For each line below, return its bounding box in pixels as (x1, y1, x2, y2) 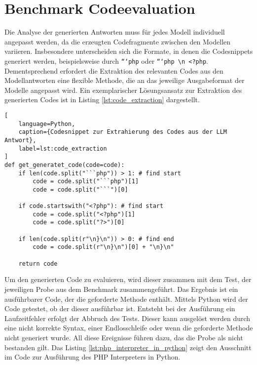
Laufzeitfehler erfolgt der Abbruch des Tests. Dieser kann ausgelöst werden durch (4, 313, 251, 323)
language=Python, (18, 120, 75, 127)
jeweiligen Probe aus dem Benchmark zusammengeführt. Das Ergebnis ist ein (4, 284, 238, 294)
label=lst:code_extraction (18, 145, 107, 152)
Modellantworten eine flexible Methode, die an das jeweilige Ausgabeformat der (4, 75, 245, 85)
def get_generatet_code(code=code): (4, 161, 125, 168)
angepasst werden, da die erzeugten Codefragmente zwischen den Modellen (4, 36, 231, 46)
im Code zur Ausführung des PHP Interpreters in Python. (4, 352, 181, 362)
